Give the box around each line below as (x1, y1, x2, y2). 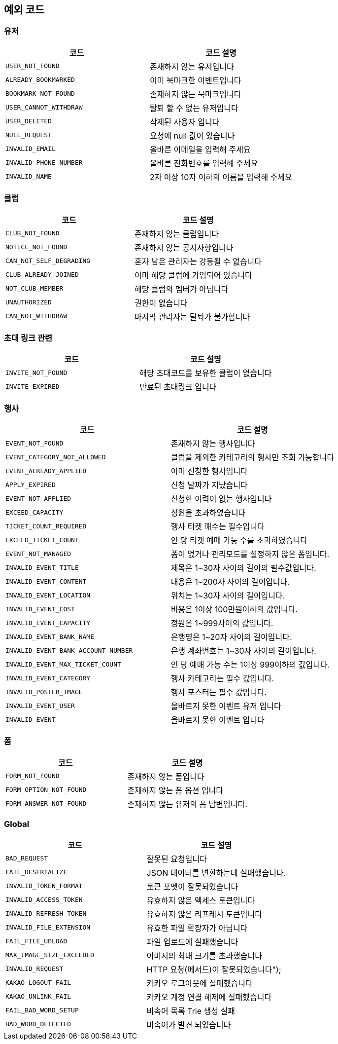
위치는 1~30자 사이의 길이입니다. (170, 591, 285, 601)
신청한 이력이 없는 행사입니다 (170, 494, 272, 504)
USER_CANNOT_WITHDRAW (5, 104, 83, 112)
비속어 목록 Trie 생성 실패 (146, 1006, 235, 1016)
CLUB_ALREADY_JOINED (5, 271, 79, 279)
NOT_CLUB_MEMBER (5, 285, 64, 293)
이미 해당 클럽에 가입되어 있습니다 (135, 270, 252, 280)
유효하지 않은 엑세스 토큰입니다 (146, 895, 255, 905)
